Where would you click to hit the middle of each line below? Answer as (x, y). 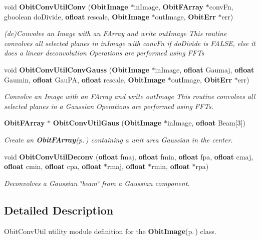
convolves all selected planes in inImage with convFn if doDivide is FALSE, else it (130, 43)
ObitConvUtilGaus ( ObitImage (107, 123)
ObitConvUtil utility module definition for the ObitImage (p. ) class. (110, 231)
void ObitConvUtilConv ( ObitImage (66, 6)
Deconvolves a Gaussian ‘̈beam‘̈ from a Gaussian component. (97, 183)
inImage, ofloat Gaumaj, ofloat (205, 69)
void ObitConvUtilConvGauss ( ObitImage (77, 69)
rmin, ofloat (171, 166)
